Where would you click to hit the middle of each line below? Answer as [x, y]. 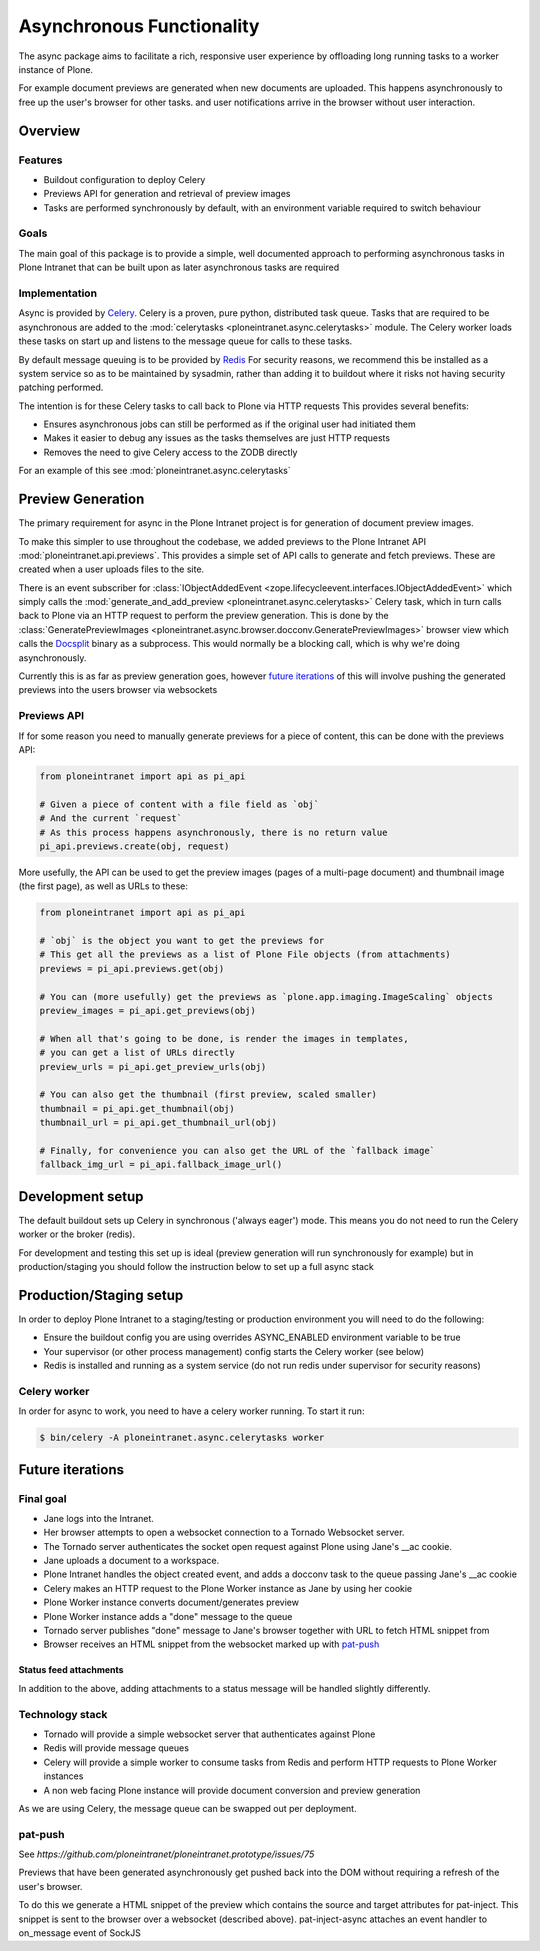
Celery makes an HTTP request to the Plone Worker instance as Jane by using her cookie [228, 1588]
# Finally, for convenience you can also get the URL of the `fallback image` [237, 1150]
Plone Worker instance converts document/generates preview [171, 1602]
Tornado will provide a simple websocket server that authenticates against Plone [209, 1734]
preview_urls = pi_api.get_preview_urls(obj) [153, 1066]
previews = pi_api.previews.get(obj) [132, 968]
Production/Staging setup [101, 1295]
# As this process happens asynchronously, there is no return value [213, 832]
